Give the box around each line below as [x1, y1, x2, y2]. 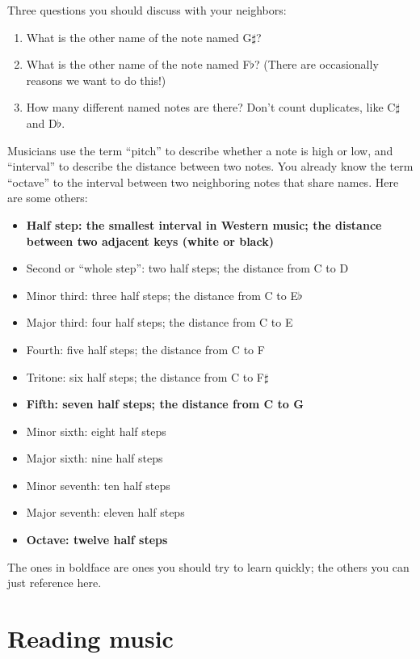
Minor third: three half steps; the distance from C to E [26, 286, 299, 303]
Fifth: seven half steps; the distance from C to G [26, 395, 304, 412]
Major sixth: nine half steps [26, 450, 163, 467]
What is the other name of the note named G [26, 28, 252, 45]
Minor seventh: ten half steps [26, 476, 170, 493]
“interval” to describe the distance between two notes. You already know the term [7, 158, 414, 175]
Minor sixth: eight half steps [26, 422, 166, 439]
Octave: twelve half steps [26, 531, 168, 548]
